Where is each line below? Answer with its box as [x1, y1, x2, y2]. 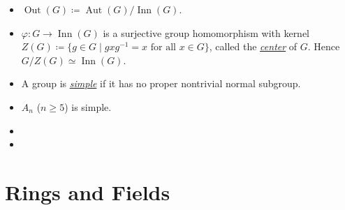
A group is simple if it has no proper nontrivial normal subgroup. [21, 76, 301, 91]
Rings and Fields [5, 177, 170, 206]
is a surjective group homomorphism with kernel [103, 25, 310, 40]
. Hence [307, 39, 340, 54]
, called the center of [209, 39, 298, 54]
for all [150, 43, 176, 53]
